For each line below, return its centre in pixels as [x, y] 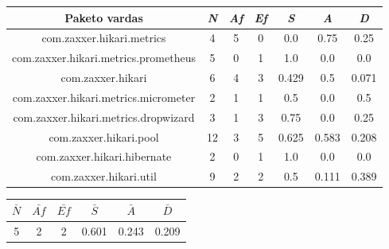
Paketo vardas [104, 17]
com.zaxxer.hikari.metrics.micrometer [104, 97]
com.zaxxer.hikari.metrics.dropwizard [104, 117]
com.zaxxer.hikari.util [104, 176]
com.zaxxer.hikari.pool [104, 136]
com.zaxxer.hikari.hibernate [104, 156]
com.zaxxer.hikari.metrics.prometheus [104, 58]
